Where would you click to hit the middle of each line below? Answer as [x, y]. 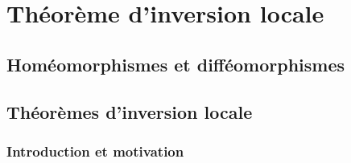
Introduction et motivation [95, 151]
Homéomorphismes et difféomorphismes [175, 64]
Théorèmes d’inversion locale [130, 111]
